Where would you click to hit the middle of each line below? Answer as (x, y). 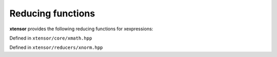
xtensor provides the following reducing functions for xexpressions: (81, 29)
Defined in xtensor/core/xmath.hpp (51, 38)
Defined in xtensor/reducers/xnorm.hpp (56, 47)
